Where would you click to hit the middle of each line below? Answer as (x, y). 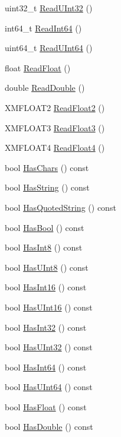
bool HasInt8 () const (44, 247)
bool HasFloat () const (46, 406)
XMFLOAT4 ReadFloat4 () (55, 148)
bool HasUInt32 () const (49, 347)
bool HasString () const (47, 187)
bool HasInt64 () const (46, 367)
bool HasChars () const (47, 167)
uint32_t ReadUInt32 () (49, 8)
